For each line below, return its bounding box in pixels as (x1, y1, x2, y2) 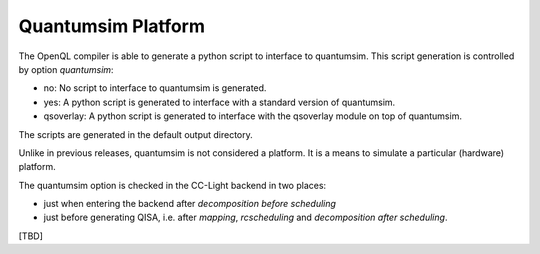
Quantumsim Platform (18, 15, 205, 37)
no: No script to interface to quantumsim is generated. (43, 82, 267, 94)
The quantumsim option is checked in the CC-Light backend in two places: (18, 179, 327, 191)
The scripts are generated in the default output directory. (18, 128, 254, 140)
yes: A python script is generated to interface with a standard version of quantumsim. (43, 96, 396, 108)
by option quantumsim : (18, 63, 114, 75)
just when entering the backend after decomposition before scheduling (43, 198, 337, 210)
